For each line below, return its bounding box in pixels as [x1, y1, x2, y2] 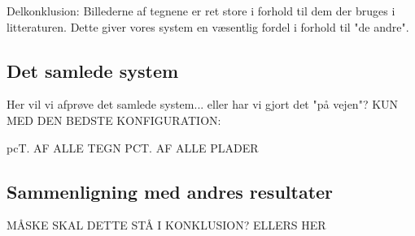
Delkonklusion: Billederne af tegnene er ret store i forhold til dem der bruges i [7, 2, 395, 19]
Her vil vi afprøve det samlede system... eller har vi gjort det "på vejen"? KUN [7, 96, 399, 113]
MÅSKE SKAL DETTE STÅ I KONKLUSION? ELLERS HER [7, 217, 326, 234]
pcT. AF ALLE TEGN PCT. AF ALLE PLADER [7, 139, 259, 156]
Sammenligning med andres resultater [7, 178, 334, 204]
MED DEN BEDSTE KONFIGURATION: [7, 111, 221, 128]
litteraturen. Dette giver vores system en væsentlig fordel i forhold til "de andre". [7, 18, 409, 35]
